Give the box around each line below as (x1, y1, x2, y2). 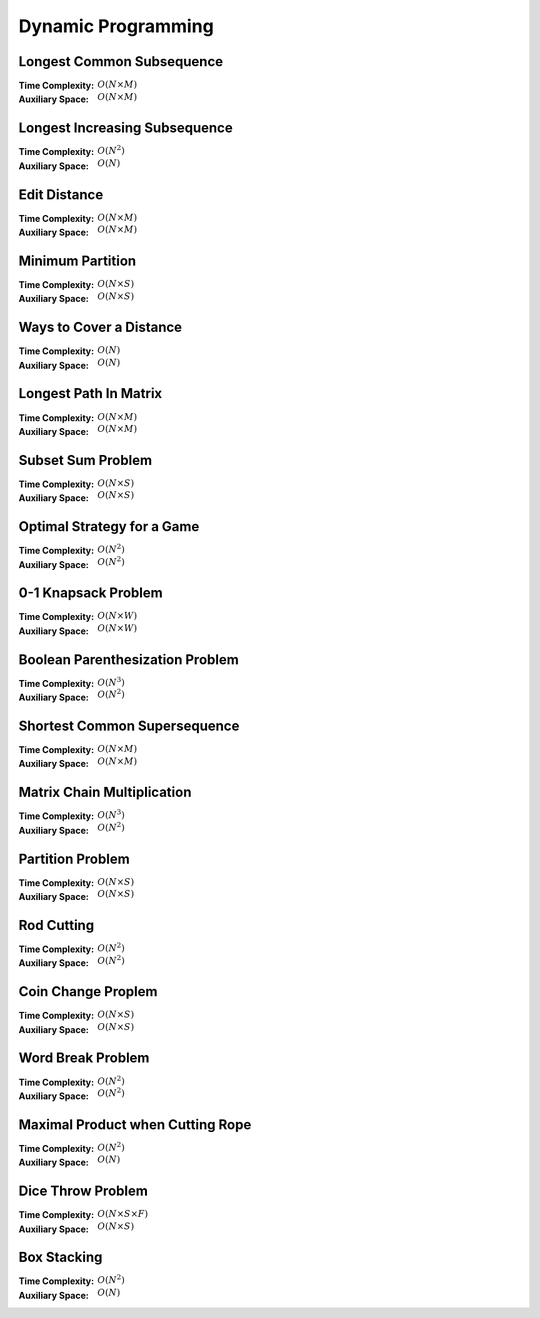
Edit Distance (18, 186, 104, 203)
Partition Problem (18, 850, 130, 867)
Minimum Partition (18, 252, 137, 269)
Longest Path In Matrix (18, 385, 163, 402)
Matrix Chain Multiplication (18, 784, 192, 801)
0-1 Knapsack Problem (18, 585, 164, 602)
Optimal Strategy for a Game (18, 518, 200, 535)
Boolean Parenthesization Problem (18, 651, 239, 668)
